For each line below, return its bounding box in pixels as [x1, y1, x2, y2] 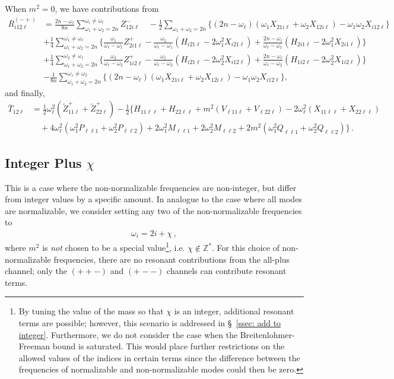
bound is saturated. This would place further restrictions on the [52, 340, 285, 352]
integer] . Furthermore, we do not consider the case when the [18, 328, 238, 340]
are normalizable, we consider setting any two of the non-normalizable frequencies [5, 204, 302, 216]
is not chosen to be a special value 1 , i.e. [42, 240, 185, 254]
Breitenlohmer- [240, 328, 295, 340]
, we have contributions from [55, 2, 159, 14]
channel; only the [5, 265, 68, 277]
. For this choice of [212, 241, 279, 254]
